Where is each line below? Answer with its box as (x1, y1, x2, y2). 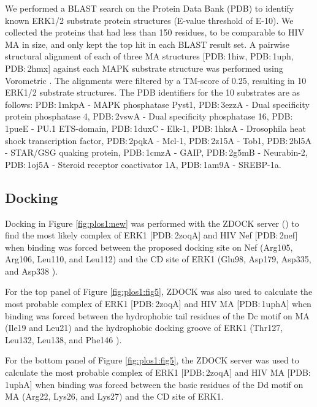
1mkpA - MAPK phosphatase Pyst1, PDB (58, 97, 218, 110)
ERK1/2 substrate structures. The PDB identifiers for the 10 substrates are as (5, 86, 300, 99)
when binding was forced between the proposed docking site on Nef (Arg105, (5, 240, 293, 253)
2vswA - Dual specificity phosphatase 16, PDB (115, 110, 291, 123)
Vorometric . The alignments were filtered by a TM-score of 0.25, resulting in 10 (5, 74, 307, 86)
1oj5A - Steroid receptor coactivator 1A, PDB (27, 158, 200, 170)
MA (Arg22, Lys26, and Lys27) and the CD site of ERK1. (5, 390, 224, 403)
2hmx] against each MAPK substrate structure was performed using (27, 61, 283, 74)
